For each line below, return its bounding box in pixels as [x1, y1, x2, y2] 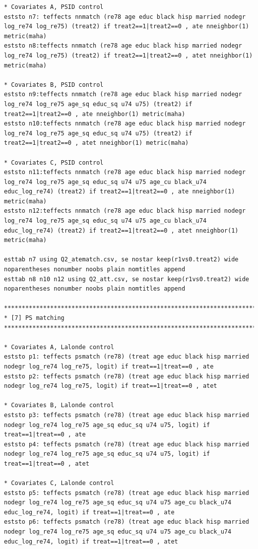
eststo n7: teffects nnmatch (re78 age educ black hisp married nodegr [4, 13, 246, 20]
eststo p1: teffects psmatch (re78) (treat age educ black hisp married [4, 353, 249, 361]
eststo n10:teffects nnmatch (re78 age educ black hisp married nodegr [4, 120, 246, 127]
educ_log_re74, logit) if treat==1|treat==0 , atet [4, 538, 178, 545]
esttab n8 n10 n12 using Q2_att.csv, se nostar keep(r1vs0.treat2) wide [4, 275, 249, 283]
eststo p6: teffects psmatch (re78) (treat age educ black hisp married [4, 518, 249, 526]
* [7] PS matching [4, 314, 64, 321]
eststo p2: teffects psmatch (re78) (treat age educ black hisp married [4, 372, 249, 380]
